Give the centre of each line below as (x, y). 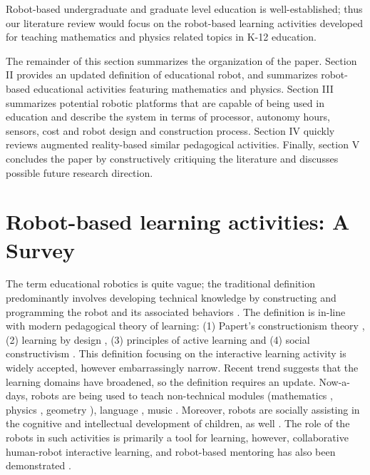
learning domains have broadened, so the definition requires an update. (161, 381)
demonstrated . (38, 465)
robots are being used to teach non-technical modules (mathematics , (182, 395)
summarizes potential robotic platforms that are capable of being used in (165, 102)
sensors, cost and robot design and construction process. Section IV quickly (170, 130)
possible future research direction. (79, 172)
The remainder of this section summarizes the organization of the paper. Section (181, 60)
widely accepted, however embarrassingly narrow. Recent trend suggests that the (182, 367)
